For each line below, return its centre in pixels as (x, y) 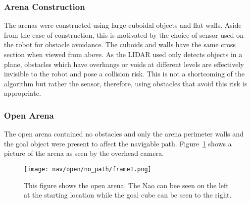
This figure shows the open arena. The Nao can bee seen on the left (126, 185)
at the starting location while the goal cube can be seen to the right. (128, 195)
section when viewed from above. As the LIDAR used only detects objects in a (123, 54)
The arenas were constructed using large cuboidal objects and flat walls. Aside (123, 25)
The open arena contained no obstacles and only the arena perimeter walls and (124, 134)
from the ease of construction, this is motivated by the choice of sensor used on (124, 34)
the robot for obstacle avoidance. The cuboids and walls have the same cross (120, 44)
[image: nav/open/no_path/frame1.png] (88, 169)
